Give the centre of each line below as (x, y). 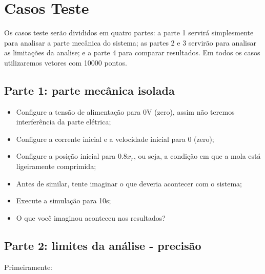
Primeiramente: (28, 267)
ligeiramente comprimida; (56, 166)
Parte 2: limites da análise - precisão (103, 245)
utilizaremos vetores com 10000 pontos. (66, 62)
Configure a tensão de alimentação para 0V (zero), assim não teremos (125, 111)
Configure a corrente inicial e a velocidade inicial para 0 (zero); (115, 139)
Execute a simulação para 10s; (64, 201)
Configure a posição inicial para (66, 156)
